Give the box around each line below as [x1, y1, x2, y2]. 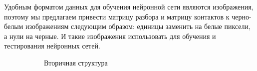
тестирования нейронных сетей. [4, 40, 100, 51]
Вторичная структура [44, 57, 108, 67]
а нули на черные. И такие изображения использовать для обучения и [4, 30, 216, 41]
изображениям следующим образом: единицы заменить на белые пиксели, [25, 21, 251, 31]
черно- [232, 11, 252, 21]
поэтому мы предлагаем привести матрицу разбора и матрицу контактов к [4, 11, 230, 21]
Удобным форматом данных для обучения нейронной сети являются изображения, [4, 1, 254, 11]
